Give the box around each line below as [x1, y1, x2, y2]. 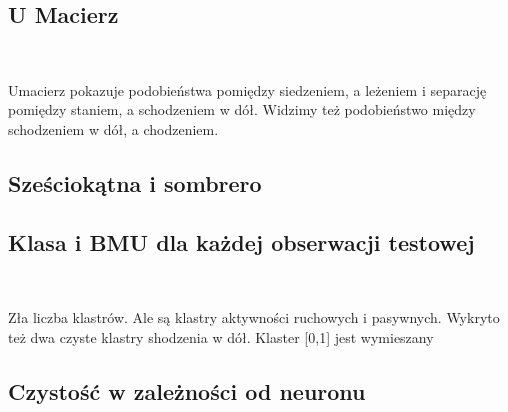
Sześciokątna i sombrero [8, 167, 262, 198]
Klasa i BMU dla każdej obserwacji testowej [8, 226, 475, 257]
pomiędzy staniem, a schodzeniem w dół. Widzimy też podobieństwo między [8, 99, 476, 120]
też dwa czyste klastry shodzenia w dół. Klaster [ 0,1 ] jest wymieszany [8, 326, 434, 347]
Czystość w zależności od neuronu [8, 375, 366, 406]
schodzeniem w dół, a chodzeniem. [8, 118, 219, 139]
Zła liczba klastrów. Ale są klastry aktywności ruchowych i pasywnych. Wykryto [8, 307, 500, 328]
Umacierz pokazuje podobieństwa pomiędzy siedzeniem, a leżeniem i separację [8, 79, 487, 100]
